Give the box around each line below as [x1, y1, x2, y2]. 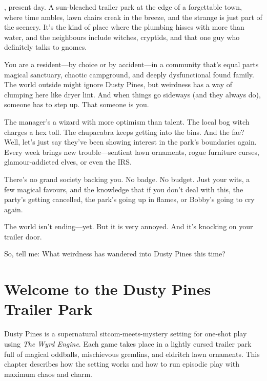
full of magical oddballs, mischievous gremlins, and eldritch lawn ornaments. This [4, 348, 260, 359]
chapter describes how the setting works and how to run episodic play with [4, 358, 240, 369]
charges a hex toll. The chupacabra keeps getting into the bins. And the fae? [4, 126, 244, 137]
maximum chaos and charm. [4, 368, 92, 379]
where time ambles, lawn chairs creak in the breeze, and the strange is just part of [4, 11, 262, 22]
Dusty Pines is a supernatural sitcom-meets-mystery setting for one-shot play [4, 328, 247, 339]
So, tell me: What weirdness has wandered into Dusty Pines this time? [4, 248, 225, 259]
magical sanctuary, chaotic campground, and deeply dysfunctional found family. [4, 69, 254, 79]
